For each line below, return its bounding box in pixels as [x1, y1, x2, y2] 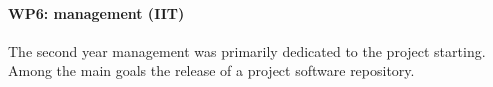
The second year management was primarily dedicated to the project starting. [8, 40, 486, 61]
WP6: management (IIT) [8, 2, 185, 23]
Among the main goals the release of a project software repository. [8, 60, 415, 81]
